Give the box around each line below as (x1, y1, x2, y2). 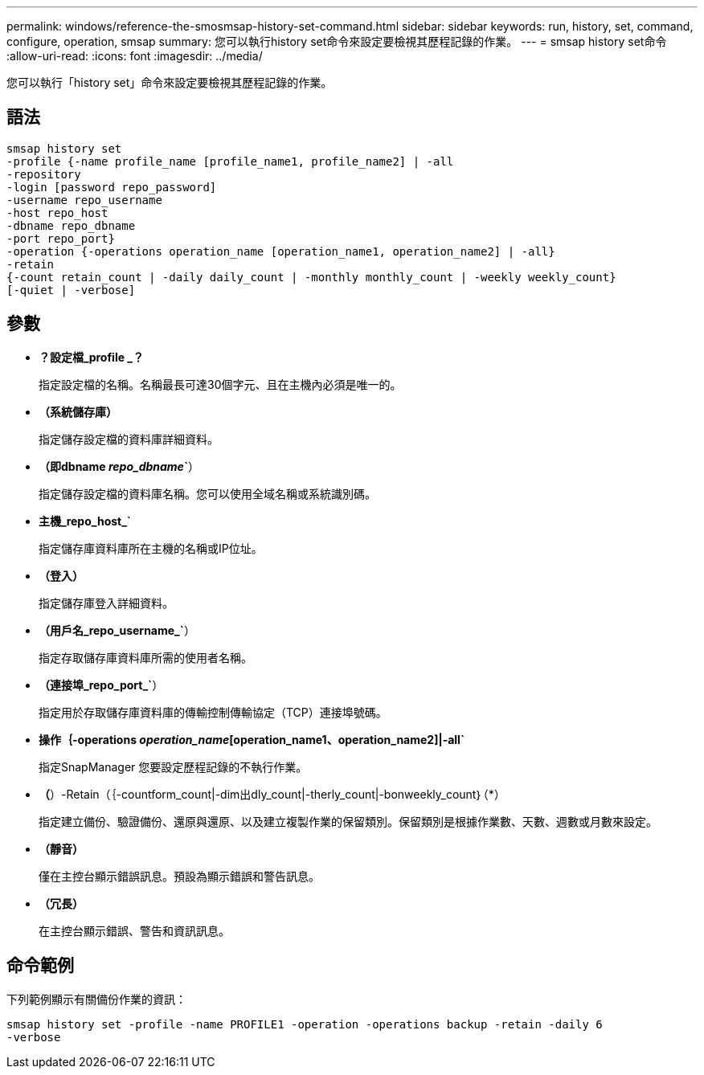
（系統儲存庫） (39, 404, 117, 419)
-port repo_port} (6, 231, 115, 245)
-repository (6, 167, 81, 181)
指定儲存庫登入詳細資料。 (39, 595, 174, 610)
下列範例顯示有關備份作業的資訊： (6, 991, 186, 1006)
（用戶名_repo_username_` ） (39, 623, 195, 637)
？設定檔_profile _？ (39, 349, 145, 364)
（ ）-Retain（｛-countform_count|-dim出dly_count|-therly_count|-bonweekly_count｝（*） (39, 787, 505, 801)
